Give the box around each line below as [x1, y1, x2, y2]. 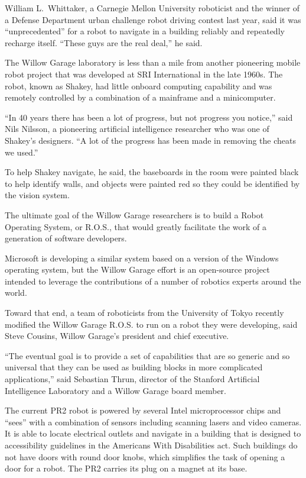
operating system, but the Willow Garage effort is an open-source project [5, 263, 270, 276]
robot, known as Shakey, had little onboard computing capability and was [5, 79, 272, 92]
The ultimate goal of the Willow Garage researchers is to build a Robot [5, 208, 264, 221]
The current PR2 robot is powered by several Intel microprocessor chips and [5, 404, 281, 416]
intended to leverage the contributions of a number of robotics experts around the [5, 274, 301, 287]
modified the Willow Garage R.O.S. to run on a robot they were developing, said [5, 318, 298, 330]
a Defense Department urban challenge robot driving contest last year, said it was [5, 13, 301, 25]
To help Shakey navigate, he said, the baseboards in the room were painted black [5, 166, 299, 178]
